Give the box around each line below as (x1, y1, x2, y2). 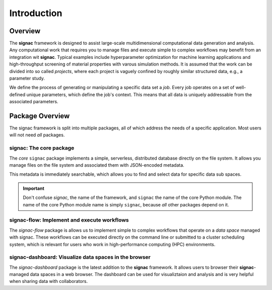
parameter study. (9, 76, 45, 82)
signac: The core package (9, 144, 75, 152)
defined (9, 91, 26, 98)
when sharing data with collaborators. (9, 278, 88, 284)
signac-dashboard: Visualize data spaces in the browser (9, 254, 151, 261)
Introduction (9, 8, 62, 19)
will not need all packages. (9, 132, 65, 138)
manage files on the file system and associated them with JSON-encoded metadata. (9, 162, 185, 168)
